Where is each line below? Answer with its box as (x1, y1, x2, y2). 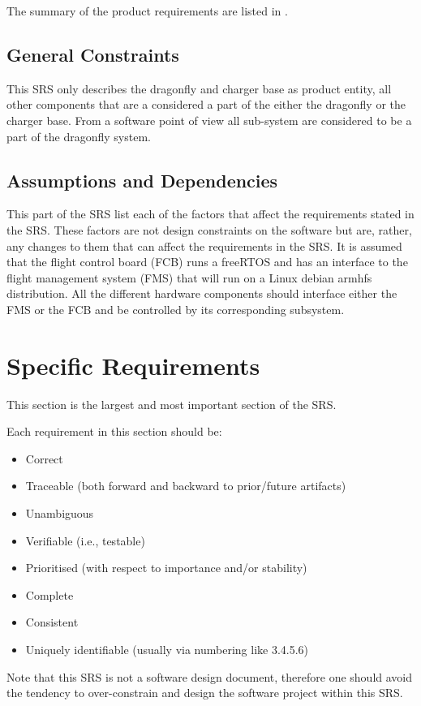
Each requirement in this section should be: (6, 423, 222, 440)
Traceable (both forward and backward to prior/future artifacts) (25, 477, 346, 494)
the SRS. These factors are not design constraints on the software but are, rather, (6, 221, 412, 238)
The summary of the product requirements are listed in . (6, 2, 288, 19)
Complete (25, 586, 74, 603)
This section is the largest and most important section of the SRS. (6, 395, 337, 412)
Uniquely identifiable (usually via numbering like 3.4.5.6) (25, 641, 309, 657)
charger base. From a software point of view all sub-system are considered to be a (6, 111, 412, 128)
